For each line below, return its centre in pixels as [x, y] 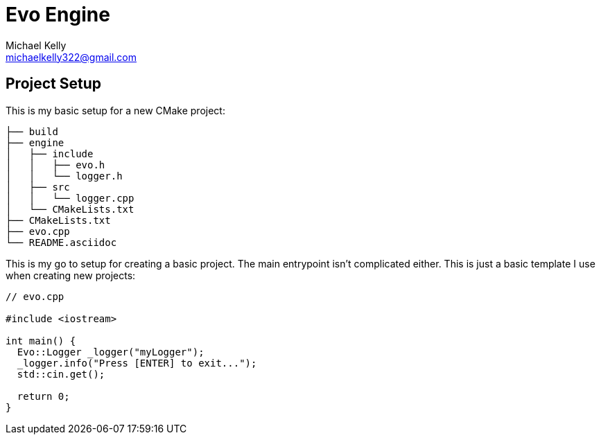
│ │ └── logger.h [64, 176]
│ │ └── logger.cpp [70, 198]
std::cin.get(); [61, 374]
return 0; [43, 396]
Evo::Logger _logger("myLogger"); [111, 352]
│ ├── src [38, 187]
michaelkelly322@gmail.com [71, 57]
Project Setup [54, 84]
